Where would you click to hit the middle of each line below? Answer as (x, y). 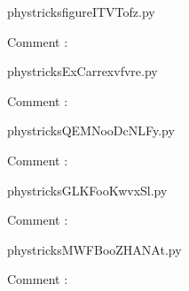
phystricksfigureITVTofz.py (81, 11)
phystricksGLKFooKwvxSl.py (87, 190)
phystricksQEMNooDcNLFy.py (91, 130)
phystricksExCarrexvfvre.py (83, 71)
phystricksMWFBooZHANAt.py (94, 249)
